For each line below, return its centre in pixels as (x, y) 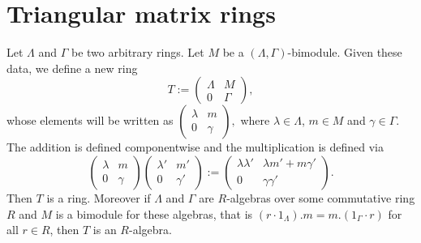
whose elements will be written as (90, 120)
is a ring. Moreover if (99, 197)
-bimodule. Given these (345, 52)
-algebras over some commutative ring (321, 197)
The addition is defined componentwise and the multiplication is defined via (195, 147)
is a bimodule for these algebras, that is (154, 213)
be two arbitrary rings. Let (137, 52)
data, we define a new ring (72, 68)
